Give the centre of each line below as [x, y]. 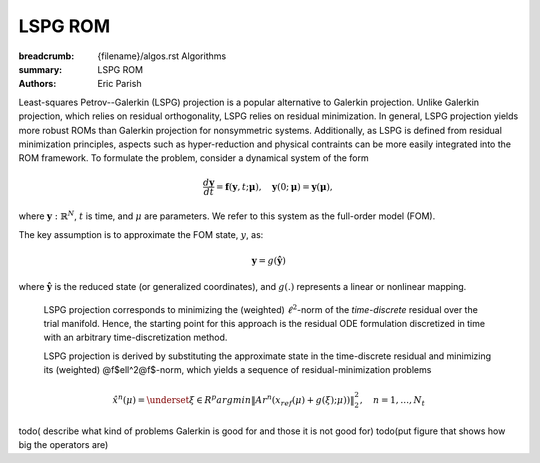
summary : [40, 69]
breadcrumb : [46, 56]
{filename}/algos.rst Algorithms [162, 56]
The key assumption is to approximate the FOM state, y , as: [141, 234]
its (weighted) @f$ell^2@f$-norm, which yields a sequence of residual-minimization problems [237, 370]
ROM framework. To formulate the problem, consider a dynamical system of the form [193, 158]
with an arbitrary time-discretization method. [135, 337]
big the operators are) [63, 445]
